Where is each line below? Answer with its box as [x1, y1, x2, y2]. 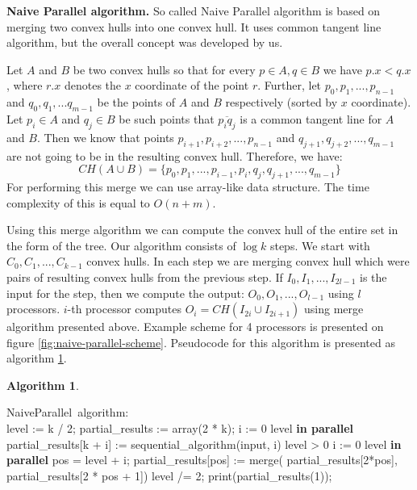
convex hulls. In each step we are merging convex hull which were [86, 253, 410, 270]
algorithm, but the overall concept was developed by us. [6, 34, 283, 51]
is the [359, 268, 387, 285]
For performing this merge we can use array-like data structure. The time [6, 178, 369, 195]
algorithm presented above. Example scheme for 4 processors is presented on [6, 318, 384, 335]
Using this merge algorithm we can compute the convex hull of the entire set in [6, 221, 398, 238]
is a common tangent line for [240, 110, 382, 127]
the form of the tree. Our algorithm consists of [6, 237, 236, 253]
